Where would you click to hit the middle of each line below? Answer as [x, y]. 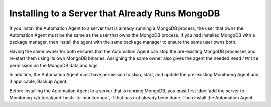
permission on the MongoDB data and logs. [54, 65]
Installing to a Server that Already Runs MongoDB [115, 13]
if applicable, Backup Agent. [38, 82]
